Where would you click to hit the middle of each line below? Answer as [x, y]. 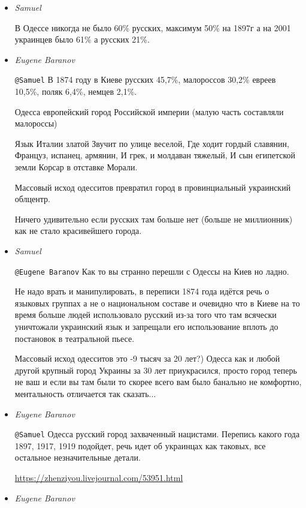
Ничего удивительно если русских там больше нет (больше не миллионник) [154, 219]
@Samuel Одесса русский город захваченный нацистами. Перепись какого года [157, 434]
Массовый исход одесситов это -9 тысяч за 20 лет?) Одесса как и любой [147, 358]
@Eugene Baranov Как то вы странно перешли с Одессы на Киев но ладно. [152, 271]
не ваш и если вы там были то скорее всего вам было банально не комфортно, [158, 382]
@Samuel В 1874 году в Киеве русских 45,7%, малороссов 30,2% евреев [145, 79]
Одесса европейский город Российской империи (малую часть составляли [149, 111]
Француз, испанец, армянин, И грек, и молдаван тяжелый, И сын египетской [155, 155]
